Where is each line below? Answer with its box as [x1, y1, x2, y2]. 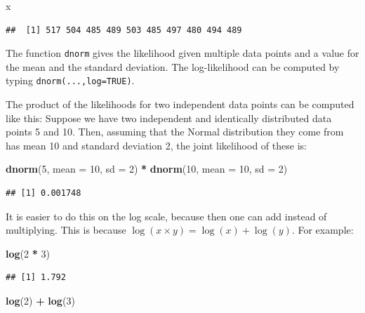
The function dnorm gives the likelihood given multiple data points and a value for [6, 46, 359, 60]
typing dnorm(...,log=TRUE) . [6, 73, 135, 88]
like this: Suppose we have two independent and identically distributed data [6, 110, 332, 125]
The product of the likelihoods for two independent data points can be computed [6, 97, 354, 112]
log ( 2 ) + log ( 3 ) [6, 293, 75, 308]
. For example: [291, 222, 354, 237]
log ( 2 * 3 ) [6, 246, 50, 260]
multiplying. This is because [6, 222, 126, 237]
